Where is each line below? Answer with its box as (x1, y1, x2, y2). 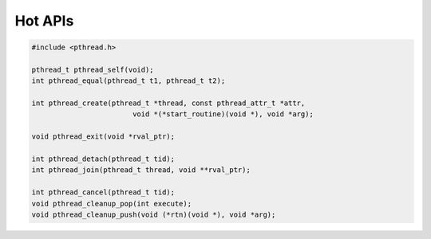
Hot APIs (14, 12, 74, 29)
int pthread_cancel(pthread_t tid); (31, 188, 176, 197)
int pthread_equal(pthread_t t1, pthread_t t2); (31, 76, 226, 85)
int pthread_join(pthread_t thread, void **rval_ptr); (31, 166, 251, 174)
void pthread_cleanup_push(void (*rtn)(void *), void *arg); (31, 210, 276, 219)
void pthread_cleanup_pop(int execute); (31, 199, 192, 208)
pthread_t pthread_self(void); (31, 65, 155, 74)
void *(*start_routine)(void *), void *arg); (132, 110, 314, 119)
